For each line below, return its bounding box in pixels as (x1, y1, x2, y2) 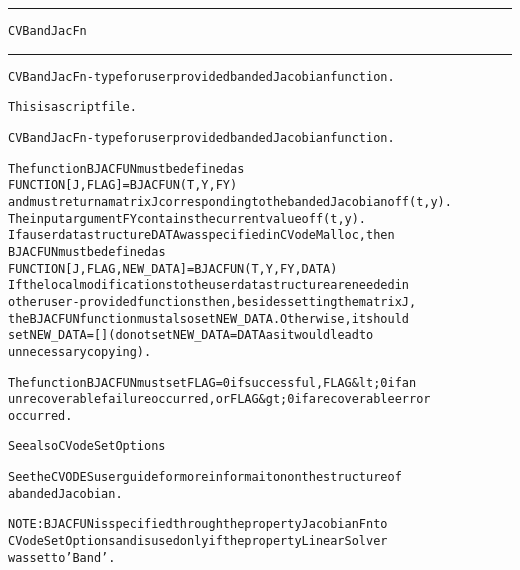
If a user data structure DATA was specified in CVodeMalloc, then (8, 228, 395, 243)
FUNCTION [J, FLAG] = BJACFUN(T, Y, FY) (8, 178, 238, 193)
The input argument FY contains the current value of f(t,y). (8, 211, 367, 226)
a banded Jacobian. (8, 486, 123, 501)
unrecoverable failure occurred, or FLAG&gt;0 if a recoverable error (8, 392, 431, 407)
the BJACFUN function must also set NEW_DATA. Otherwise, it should (8, 311, 409, 326)
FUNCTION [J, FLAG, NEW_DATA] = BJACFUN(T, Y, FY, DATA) (8, 261, 338, 276)
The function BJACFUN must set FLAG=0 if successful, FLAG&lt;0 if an (8, 375, 417, 390)
